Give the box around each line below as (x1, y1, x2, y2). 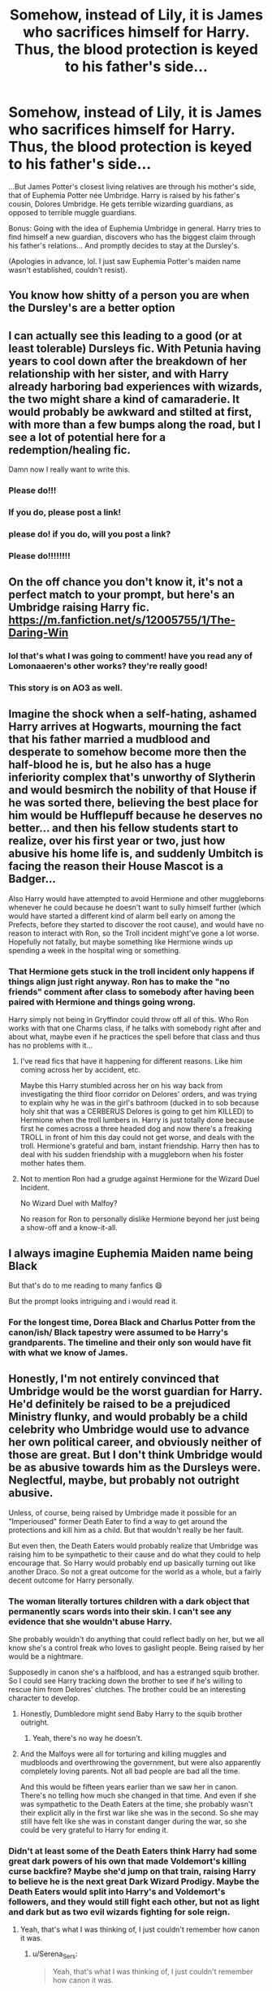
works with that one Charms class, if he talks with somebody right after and (8, 1023, 261, 1033)
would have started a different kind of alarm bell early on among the (8, 911, 235, 921)
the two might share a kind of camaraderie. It (8, 392, 240, 406)
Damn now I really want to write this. (8, 464, 131, 474)
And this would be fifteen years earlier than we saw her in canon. (19, 1782, 238, 1792)
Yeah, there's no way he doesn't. (32, 1734, 143, 1743)
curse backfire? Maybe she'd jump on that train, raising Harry (8, 1865, 257, 1877)
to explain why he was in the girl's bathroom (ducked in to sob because (19, 1098, 260, 1108)
